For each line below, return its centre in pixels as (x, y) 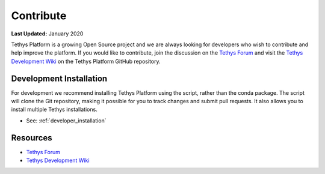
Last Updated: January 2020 (47, 34)
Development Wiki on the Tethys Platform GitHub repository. (86, 61)
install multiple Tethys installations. (54, 109)
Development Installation (59, 78)
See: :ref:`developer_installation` (66, 121)
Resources (32, 138)
